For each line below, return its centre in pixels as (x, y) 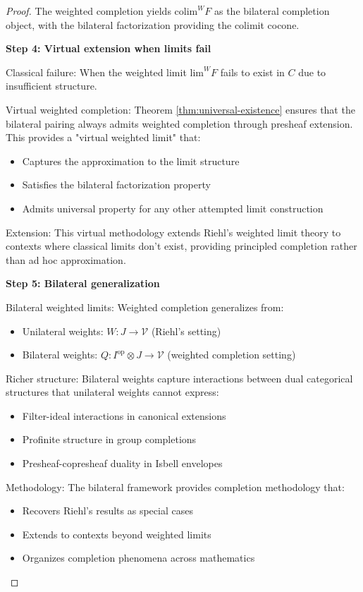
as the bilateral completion (272, 11)
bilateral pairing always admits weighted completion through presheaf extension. (179, 123)
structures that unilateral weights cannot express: (112, 392)
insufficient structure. (51, 86)
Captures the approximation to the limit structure (131, 161)
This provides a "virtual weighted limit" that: (103, 137)
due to (312, 72)
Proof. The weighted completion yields (88, 11)
